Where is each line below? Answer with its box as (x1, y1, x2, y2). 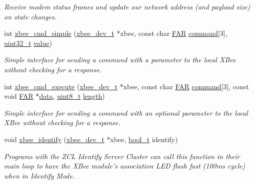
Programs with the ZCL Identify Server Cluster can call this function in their (4, 151, 240, 161)
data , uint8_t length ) (39, 91, 105, 101)
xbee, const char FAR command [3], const (123, 81, 249, 91)
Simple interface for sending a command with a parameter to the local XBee (4, 54, 236, 65)
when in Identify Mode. (4, 170, 75, 181)
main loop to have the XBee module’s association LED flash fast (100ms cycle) (4, 161, 246, 171)
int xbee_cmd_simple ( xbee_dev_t (4, 28, 114, 38)
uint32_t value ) (4, 37, 52, 48)
